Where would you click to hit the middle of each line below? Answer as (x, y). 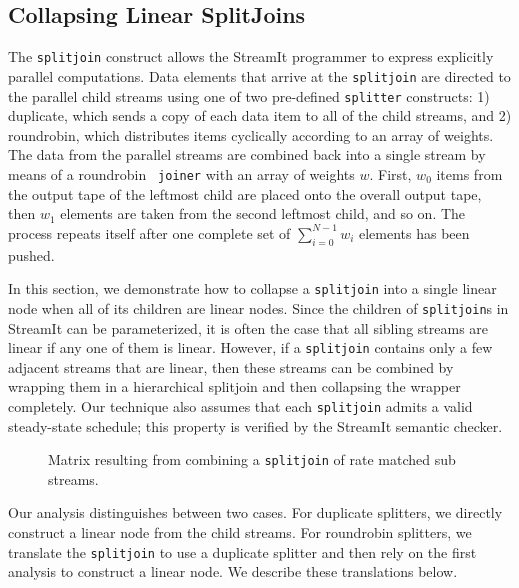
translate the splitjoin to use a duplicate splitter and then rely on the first (242, 551)
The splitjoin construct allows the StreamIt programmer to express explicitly (251, 56)
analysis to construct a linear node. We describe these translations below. (233, 571)
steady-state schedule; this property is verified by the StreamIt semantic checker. (255, 425)
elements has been (414, 232)
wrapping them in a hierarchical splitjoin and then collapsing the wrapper (234, 386)
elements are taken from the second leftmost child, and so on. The (263, 213)
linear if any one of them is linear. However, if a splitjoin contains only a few (250, 347)
